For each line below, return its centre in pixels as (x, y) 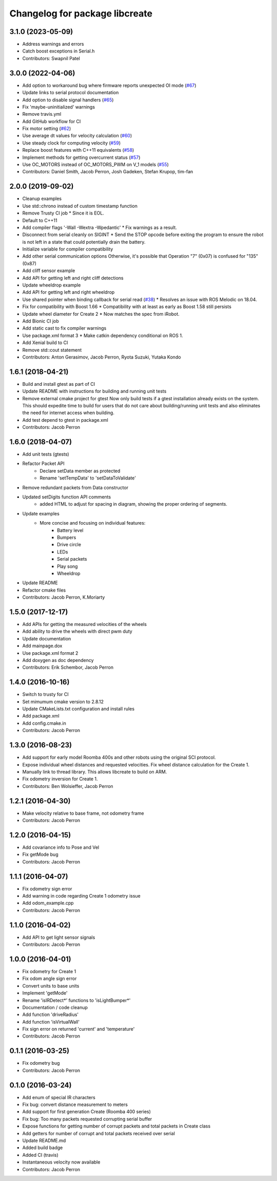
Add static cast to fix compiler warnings (64, 328)
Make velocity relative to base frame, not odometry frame (83, 813)
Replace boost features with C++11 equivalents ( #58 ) (78, 150)
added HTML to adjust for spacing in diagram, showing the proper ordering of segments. (134, 504)
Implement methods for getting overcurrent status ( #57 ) (81, 157)
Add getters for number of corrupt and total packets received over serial (99, 1133)
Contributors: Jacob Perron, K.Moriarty (64, 597)
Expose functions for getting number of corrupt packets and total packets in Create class (116, 1126)
